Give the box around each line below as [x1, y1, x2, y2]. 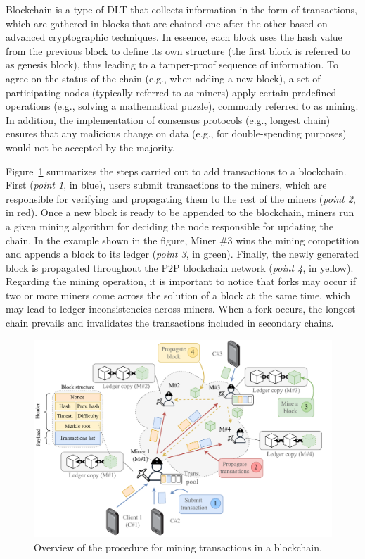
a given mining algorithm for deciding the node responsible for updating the [6, 218, 333, 233]
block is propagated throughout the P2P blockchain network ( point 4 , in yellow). [6, 260, 354, 275]
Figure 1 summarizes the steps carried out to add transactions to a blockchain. [6, 163, 347, 178]
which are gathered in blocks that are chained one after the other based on [6, 15, 328, 30]
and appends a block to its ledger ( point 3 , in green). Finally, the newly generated [6, 246, 359, 261]
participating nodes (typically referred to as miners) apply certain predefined [6, 84, 337, 99]
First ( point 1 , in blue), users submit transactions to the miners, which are [6, 177, 327, 192]
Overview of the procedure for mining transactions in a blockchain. [34, 539, 322, 554]
